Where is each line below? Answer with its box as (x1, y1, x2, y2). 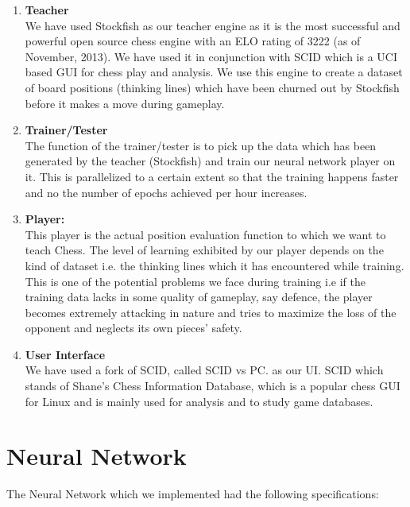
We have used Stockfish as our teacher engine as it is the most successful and (25, 17, 400, 33)
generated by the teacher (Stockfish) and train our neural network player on (25, 153, 396, 169)
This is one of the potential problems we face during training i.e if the (25, 273, 366, 289)
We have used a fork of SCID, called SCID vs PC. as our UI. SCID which (25, 362, 384, 378)
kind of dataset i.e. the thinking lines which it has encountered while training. (25, 257, 404, 273)
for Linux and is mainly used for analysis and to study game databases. (25, 393, 373, 409)
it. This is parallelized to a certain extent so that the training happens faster (25, 168, 399, 184)
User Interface (25, 346, 106, 362)
